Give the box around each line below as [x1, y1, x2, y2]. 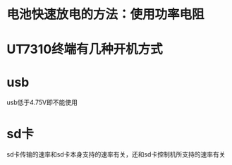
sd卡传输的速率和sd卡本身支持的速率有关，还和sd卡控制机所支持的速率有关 [6, 150, 226, 159]
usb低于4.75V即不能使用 [6, 98, 78, 106]
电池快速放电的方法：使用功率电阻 [6, 6, 205, 23]
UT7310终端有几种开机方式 [6, 42, 163, 57]
